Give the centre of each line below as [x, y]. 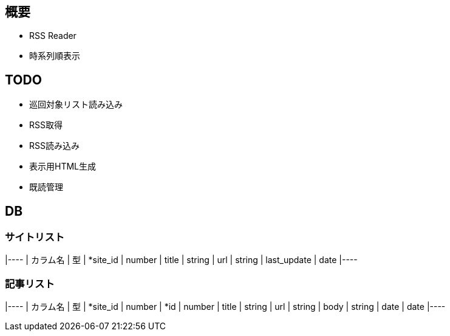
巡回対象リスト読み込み [76, 105]
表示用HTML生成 [63, 166]
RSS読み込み [54, 146]
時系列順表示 [55, 56]
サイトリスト [35, 237]
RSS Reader [53, 36]
